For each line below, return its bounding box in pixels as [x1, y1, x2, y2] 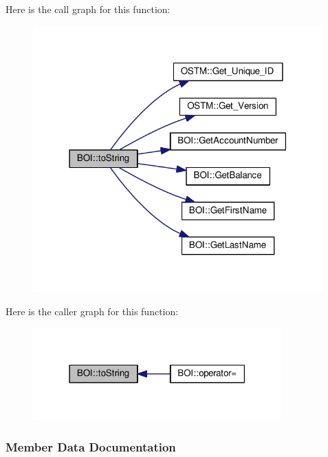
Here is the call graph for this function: [6, 2, 171, 16]
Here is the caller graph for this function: [6, 304, 179, 318]
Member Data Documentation [6, 438, 176, 455]
